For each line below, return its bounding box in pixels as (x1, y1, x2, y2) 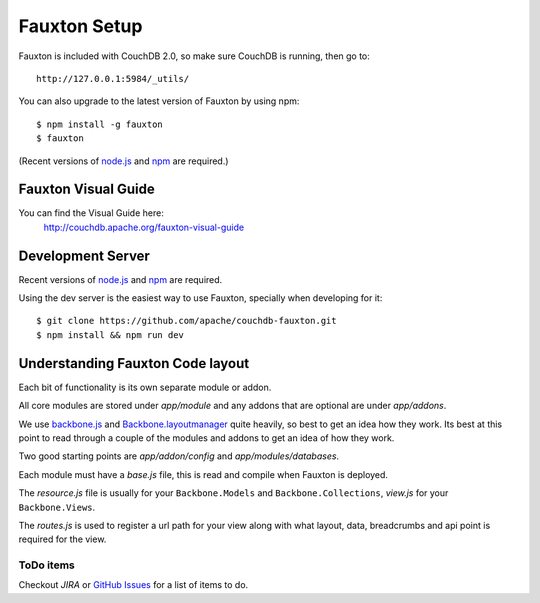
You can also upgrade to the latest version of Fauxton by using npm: (18, 95, 300, 107)
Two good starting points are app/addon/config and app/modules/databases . (18, 450, 340, 462)
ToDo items (18, 558, 75, 572)
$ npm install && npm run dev (36, 329, 185, 340)
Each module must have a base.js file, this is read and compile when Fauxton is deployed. (18, 468, 389, 480)
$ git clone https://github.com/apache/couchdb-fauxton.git (36, 315, 337, 327)
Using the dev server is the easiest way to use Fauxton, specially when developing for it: (18, 292, 383, 304)
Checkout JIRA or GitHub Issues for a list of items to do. (18, 579, 249, 591)
